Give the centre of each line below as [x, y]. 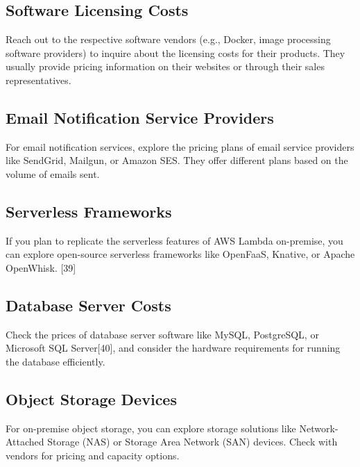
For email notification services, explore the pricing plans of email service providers [180, 146]
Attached [25, 442]
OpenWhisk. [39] [41, 267]
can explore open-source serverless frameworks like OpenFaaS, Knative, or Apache [180, 254]
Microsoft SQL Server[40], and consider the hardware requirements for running [173, 348]
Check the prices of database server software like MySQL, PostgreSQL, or [162, 334]
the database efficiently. [55, 361]
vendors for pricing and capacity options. [93, 455]
